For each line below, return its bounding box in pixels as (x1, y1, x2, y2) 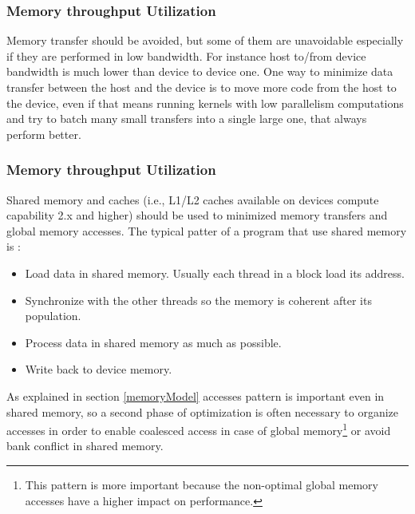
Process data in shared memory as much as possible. (25, 334, 282, 350)
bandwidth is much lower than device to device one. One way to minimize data (6, 63, 393, 80)
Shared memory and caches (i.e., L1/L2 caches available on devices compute (6, 191, 379, 208)
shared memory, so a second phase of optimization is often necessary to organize (6, 403, 399, 420)
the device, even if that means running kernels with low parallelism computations (6, 94, 404, 111)
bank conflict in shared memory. (6, 437, 164, 454)
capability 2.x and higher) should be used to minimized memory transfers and (6, 207, 388, 223)
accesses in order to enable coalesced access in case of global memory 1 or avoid (6, 420, 391, 438)
